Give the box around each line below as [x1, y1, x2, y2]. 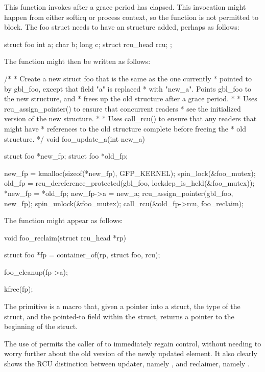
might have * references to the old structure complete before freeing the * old [4, 123, 247, 134]
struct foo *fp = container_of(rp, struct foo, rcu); [4, 249, 160, 260]
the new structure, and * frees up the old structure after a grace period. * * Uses [4, 93, 257, 104]
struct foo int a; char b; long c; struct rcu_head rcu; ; [4, 38, 172, 49]
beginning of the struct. [4, 321, 78, 332]
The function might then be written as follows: [4, 56, 151, 67]
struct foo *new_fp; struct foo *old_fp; [4, 150, 128, 161]
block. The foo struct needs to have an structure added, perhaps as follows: [4, 21, 239, 32]
